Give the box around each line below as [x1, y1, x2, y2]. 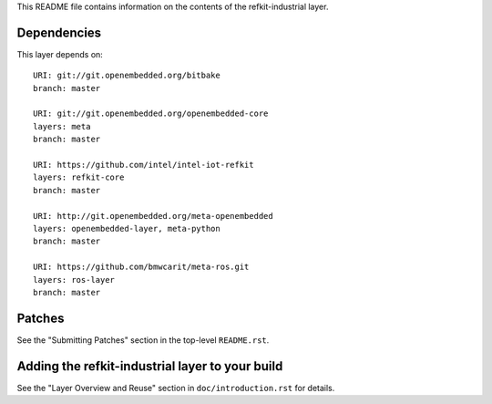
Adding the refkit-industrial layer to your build [16, 358, 283, 374]
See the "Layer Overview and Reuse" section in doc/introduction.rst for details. [16, 382, 335, 393]
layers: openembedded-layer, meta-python [33, 223, 220, 233]
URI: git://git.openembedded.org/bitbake [33, 70, 220, 81]
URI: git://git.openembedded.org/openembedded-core [33, 109, 269, 119]
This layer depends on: [16, 48, 104, 59]
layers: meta [33, 121, 91, 131]
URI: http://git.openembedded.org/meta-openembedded [33, 211, 273, 221]
